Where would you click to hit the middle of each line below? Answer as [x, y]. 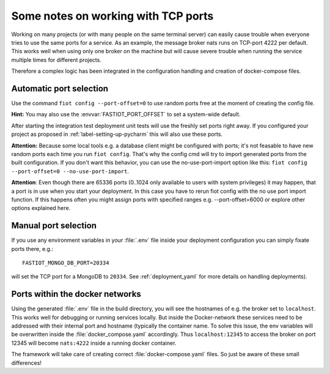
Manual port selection [54, 226]
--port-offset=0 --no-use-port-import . [70, 171]
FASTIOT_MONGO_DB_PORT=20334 [66, 263]
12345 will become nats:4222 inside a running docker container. [94, 343]
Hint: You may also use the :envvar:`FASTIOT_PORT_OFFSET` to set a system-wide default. [126, 114]
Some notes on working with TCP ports [112, 16]
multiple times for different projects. [57, 60]
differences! [27, 363]
